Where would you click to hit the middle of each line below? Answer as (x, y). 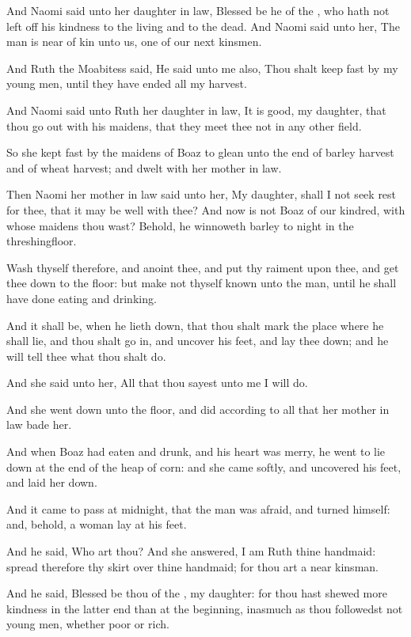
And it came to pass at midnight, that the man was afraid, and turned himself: (198, 508)
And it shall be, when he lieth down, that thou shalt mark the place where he (195, 325)
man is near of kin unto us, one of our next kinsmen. (134, 42)
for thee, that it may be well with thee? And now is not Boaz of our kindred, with (206, 209)
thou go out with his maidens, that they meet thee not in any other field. (184, 125)
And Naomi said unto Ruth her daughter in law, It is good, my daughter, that (196, 110)
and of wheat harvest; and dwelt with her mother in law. (144, 167)
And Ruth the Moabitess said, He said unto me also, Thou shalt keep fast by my (202, 68)
